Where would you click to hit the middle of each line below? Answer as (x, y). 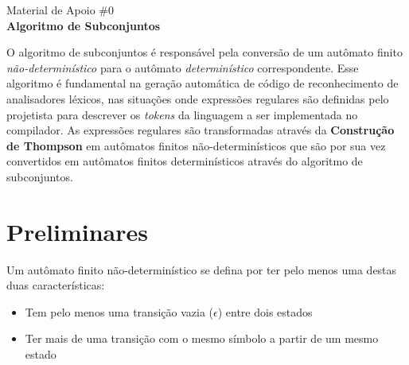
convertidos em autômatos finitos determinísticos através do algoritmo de (185, 161)
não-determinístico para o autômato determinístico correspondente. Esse (183, 67)
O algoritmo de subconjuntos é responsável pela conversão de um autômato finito (204, 52)
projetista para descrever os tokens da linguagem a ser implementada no (182, 114)
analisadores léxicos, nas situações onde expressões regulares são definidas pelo (198, 98)
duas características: (56, 285)
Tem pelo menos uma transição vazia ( (119, 311)
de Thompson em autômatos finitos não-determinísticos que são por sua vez (196, 145)
